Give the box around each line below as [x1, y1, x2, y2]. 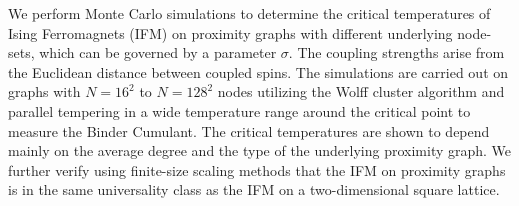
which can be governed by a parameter [39, 42, 277, 63]
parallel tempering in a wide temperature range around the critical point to [8, 100, 471, 121]
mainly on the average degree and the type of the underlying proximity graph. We [8, 140, 512, 161]
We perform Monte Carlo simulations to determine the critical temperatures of [8, 3, 491, 23]
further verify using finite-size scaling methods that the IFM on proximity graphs [8, 159, 506, 180]
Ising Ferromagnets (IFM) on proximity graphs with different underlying [8, 22, 453, 43]
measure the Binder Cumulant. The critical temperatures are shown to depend [8, 120, 490, 141]
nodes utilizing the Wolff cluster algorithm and [217, 81, 505, 102]
